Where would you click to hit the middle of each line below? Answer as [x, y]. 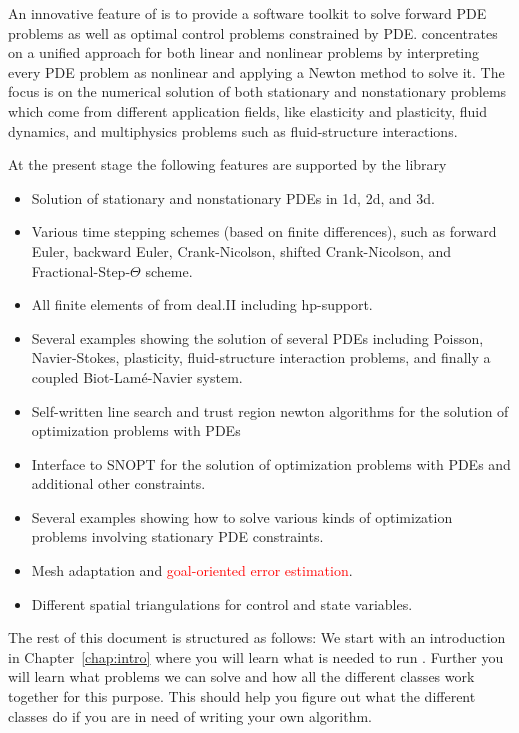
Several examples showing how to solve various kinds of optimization [242, 516]
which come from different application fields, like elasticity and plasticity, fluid [248, 110]
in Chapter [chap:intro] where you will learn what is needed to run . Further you [256, 656]
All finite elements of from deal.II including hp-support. [202, 304]
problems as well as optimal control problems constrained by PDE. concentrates [253, 32]
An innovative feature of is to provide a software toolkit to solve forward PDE [247, 13]
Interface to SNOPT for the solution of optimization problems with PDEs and [271, 463]
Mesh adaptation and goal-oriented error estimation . [192, 570]
